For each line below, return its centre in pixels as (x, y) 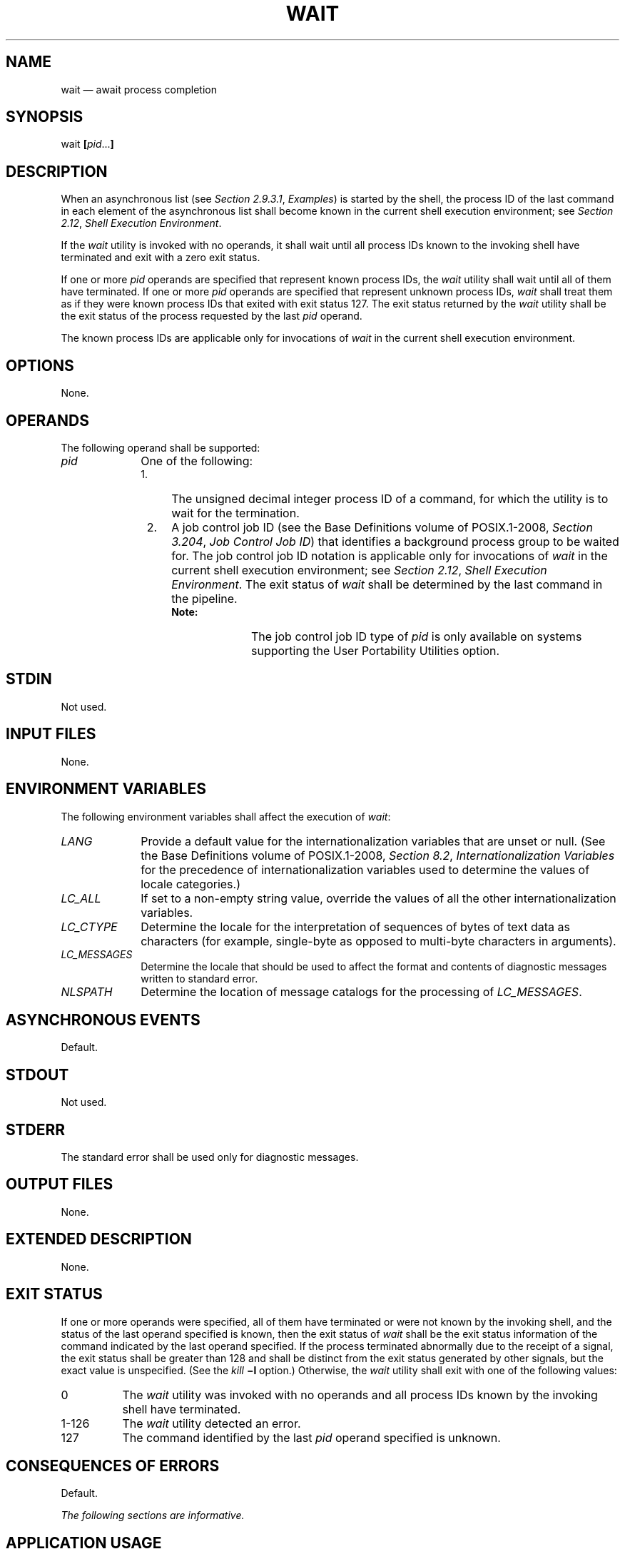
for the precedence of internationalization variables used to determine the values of (365, 869)
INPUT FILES (51, 734)
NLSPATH (87, 991)
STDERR (36, 1129)
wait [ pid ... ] (87, 144)
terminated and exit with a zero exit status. (161, 258)
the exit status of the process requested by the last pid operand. (212, 316)
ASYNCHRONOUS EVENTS (103, 1020)
